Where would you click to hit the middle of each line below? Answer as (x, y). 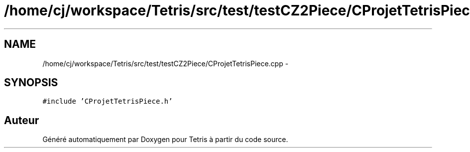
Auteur (22, 120)
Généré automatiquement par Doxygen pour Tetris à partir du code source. (165, 140)
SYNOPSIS (31, 83)
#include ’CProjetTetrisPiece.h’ (108, 101)
